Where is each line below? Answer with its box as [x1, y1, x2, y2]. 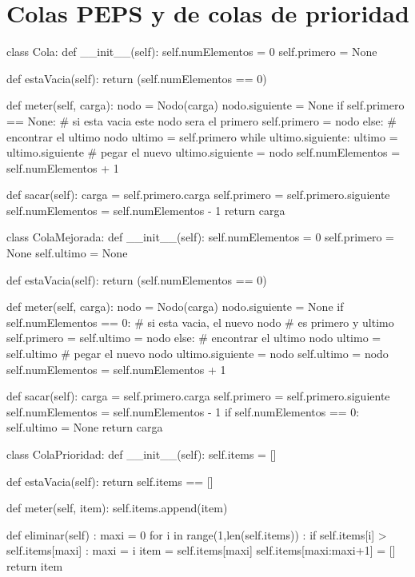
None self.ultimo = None [6, 245, 128, 261]
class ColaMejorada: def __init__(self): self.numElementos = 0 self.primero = [6, 229, 394, 245]
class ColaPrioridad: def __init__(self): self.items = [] [6, 446, 277, 462]
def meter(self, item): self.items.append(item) [6, 499, 228, 516]
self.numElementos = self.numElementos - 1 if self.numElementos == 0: [6, 403, 360, 420]
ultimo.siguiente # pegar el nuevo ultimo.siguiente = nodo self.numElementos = [6, 144, 401, 161]
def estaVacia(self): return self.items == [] [6, 472, 213, 489]
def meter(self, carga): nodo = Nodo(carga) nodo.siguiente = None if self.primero [6, 97, 405, 113]
